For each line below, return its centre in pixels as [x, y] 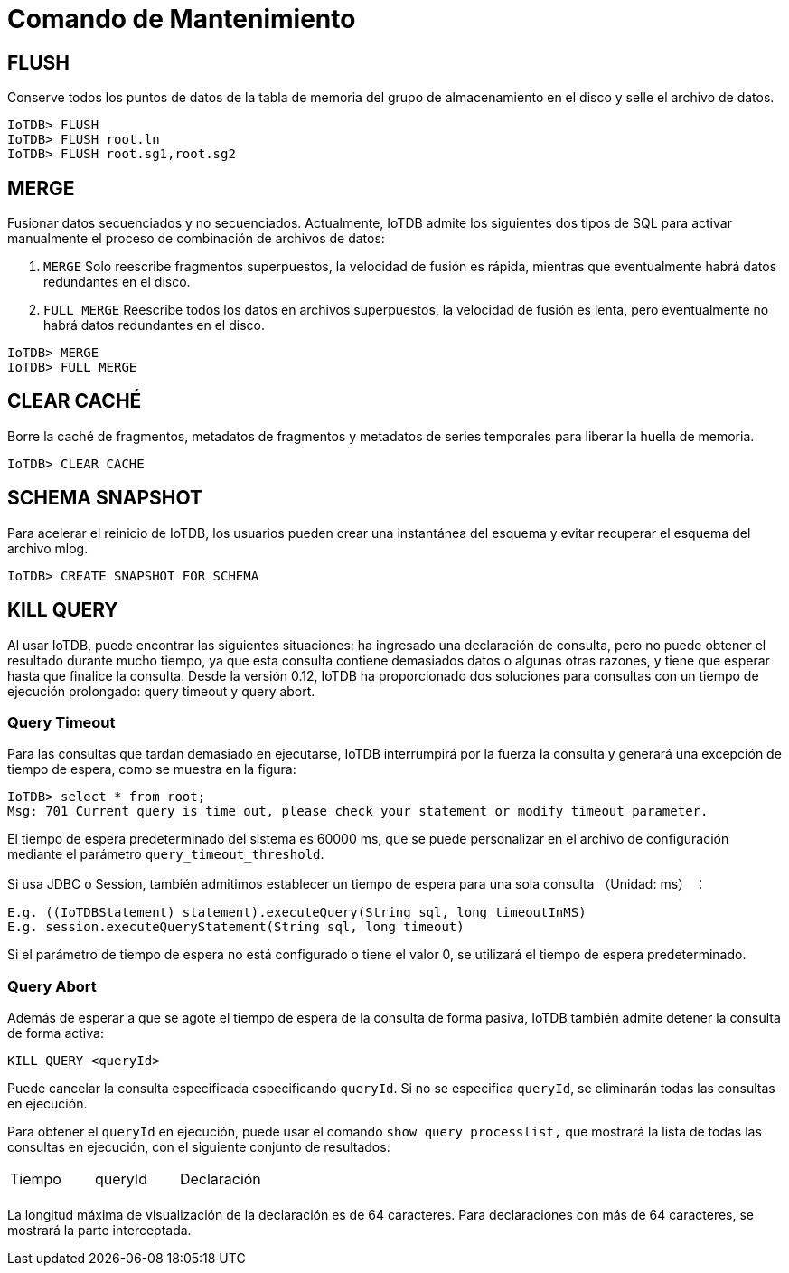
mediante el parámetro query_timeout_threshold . [166, 854]
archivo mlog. [48, 548]
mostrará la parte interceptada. [99, 1231]
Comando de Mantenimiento [182, 19]
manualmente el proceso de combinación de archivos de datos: [196, 239]
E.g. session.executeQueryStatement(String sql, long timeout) [236, 927]
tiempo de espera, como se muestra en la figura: [152, 769]
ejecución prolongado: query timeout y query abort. [161, 691]
